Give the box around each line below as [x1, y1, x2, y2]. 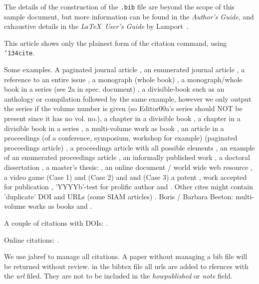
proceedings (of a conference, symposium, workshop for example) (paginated [4, 133, 238, 143]
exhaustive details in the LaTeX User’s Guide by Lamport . [4, 21, 189, 31]
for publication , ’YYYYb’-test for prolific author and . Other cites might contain [4, 181, 253, 192]
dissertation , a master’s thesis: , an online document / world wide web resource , [4, 162, 253, 172]
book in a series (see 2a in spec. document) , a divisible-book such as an [4, 84, 225, 94]
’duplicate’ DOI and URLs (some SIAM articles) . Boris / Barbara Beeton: [4, 191, 234, 201]
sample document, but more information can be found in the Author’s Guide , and [4, 11, 254, 21]
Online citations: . [4, 234, 59, 245]
